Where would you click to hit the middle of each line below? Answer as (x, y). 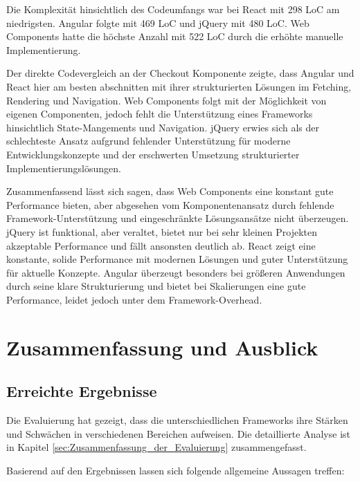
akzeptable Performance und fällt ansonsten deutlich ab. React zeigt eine (161, 245)
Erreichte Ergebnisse (82, 391)
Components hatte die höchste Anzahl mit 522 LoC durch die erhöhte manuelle (175, 36)
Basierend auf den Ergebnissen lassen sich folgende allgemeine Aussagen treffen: (175, 470)
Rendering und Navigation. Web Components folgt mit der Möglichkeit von (166, 100)
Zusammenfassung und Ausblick (162, 347)
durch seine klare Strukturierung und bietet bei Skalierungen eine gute (156, 286)
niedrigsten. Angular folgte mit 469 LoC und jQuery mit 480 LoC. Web (158, 22)
